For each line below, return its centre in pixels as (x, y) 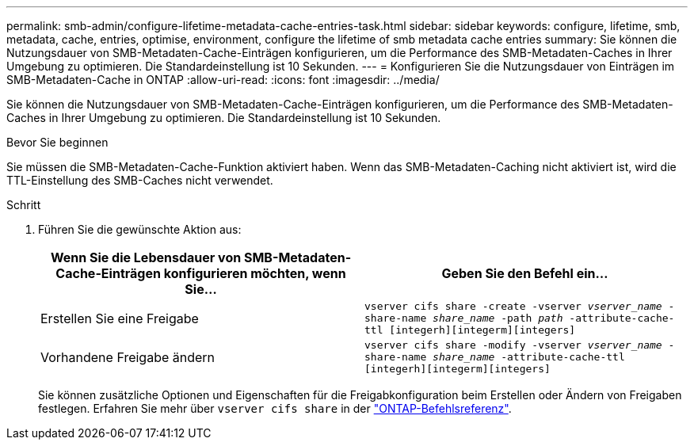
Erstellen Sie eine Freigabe (120, 318)
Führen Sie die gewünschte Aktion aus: (140, 229)
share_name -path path (498, 318)
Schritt (24, 205)
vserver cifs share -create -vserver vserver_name (513, 306)
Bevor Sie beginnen (57, 142)
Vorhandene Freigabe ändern (128, 357)
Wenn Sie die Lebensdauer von (146, 257)
